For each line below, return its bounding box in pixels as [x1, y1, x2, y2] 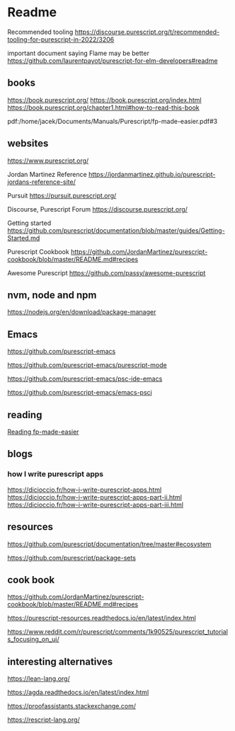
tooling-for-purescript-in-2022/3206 [7, 35, 115, 43]
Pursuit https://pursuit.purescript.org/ [7, 191, 117, 200]
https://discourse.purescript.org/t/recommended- [74, 28, 220, 36]
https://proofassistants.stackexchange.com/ [7, 702, 137, 710]
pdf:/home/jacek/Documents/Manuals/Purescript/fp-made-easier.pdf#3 [7, 117, 218, 125]
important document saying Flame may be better [7, 49, 150, 57]
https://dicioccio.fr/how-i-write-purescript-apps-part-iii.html [7, 500, 184, 509]
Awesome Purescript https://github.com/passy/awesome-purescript [7, 268, 206, 277]
